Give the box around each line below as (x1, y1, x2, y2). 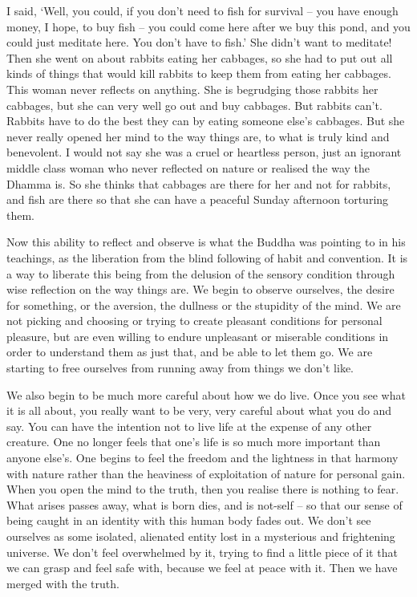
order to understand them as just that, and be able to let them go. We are (6, 343, 373, 360)
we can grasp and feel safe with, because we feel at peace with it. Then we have (6, 559, 398, 576)
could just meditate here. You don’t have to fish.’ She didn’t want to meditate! (6, 34, 392, 51)
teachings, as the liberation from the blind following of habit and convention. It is (6, 249, 408, 266)
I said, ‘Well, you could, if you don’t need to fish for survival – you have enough (6, 2, 399, 18)
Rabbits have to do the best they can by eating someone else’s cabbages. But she (6, 112, 405, 129)
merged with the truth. (6, 575, 119, 591)
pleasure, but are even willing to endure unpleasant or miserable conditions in (6, 327, 389, 344)
